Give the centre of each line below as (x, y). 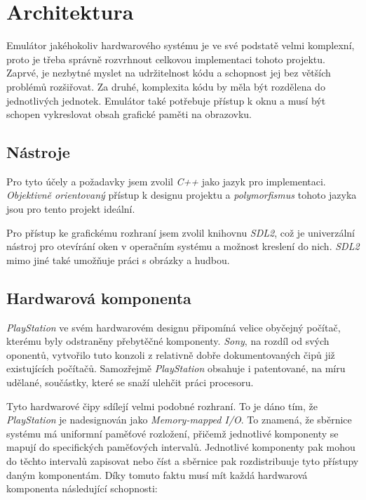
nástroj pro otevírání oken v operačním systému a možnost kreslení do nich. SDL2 (183, 246)
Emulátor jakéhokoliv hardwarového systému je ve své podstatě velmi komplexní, (181, 45)
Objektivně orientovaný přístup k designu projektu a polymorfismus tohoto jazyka (182, 195)
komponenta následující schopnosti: (82, 488)
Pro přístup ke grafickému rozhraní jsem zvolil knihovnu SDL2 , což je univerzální (181, 232)
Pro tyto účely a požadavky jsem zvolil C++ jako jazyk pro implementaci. (166, 181)
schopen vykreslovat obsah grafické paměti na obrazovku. (129, 114)
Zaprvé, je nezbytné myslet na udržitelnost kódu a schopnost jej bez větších (169, 73)
